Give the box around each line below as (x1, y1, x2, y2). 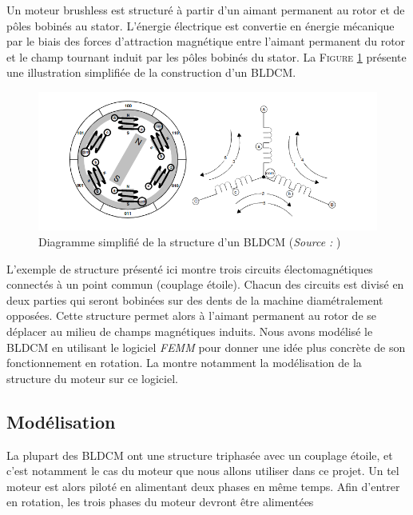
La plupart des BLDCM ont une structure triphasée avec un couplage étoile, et (6, 446, 393, 463)
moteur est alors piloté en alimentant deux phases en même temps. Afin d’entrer (6, 477, 400, 494)
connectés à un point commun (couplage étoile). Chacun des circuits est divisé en (6, 276, 404, 293)
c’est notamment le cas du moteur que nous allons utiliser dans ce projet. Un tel (6, 462, 399, 479)
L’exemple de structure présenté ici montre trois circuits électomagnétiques (6, 260, 373, 277)
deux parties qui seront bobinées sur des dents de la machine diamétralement (6, 291, 383, 308)
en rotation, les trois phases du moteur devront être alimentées (6, 493, 314, 510)
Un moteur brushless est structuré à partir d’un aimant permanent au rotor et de (6, 2, 405, 18)
